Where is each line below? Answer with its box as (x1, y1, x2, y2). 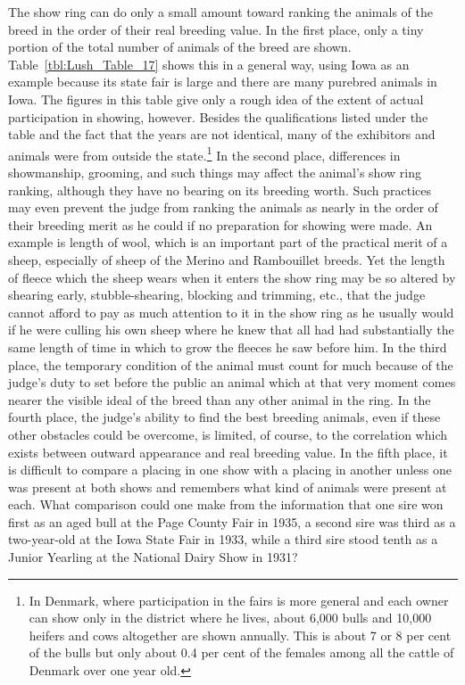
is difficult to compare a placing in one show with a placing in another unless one (8, 460, 452, 479)
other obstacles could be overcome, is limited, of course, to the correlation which (8, 425, 448, 443)
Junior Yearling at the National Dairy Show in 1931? (8, 548, 298, 566)
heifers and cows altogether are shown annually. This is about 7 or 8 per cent (29, 625, 452, 644)
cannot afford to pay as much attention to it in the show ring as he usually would (8, 302, 454, 321)
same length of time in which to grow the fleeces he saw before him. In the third (8, 337, 447, 356)
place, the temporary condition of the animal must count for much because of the (8, 355, 453, 374)
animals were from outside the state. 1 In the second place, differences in (8, 143, 401, 164)
